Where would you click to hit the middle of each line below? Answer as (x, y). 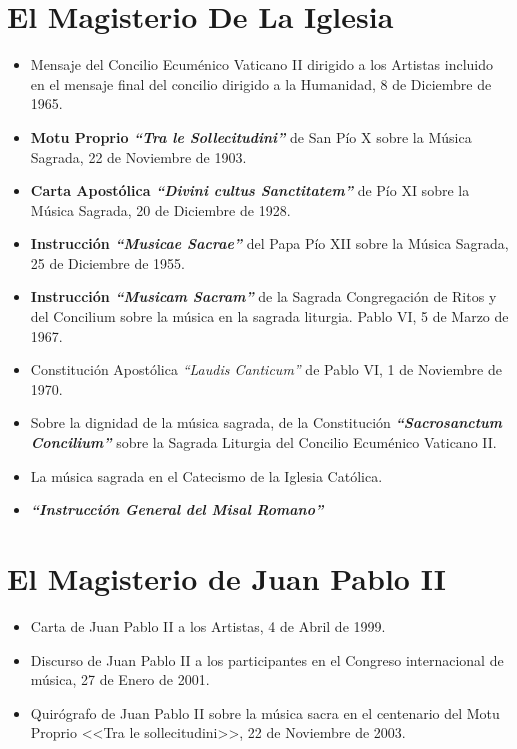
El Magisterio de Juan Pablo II (226, 578)
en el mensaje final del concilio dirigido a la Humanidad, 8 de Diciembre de (261, 83)
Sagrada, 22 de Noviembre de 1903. (138, 156)
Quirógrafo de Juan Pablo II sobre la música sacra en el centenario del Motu (265, 712)
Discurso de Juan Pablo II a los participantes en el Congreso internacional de (267, 659)
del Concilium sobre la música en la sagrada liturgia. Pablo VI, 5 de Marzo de (269, 316)
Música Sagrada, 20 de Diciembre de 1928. (160, 209)
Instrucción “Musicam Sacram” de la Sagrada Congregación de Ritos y (263, 296)
